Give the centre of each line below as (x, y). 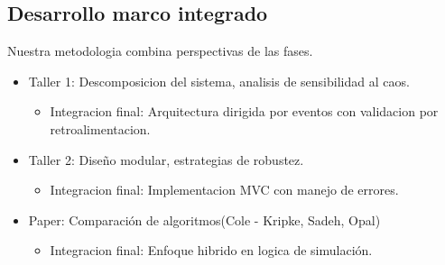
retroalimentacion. (100, 128)
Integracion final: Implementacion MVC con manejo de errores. (224, 190)
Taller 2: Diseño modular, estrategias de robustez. (166, 159)
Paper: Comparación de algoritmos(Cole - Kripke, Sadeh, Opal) (204, 219)
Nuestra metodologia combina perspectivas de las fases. (160, 51)
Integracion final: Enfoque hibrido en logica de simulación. (211, 250)
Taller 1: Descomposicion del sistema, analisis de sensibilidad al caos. (219, 81)
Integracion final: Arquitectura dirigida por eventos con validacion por (244, 111)
